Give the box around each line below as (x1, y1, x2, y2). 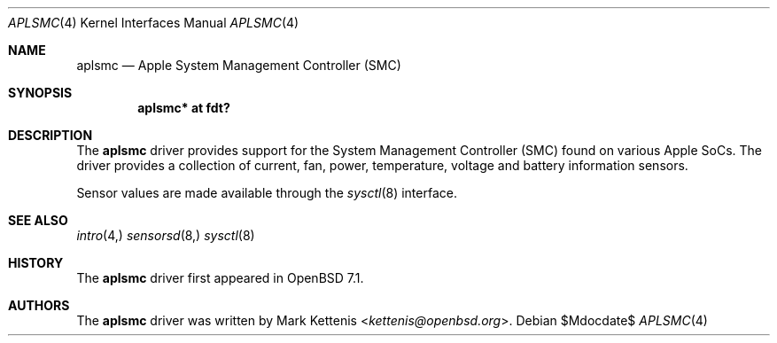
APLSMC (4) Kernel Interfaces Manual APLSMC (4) (8, 15, 299, 30)
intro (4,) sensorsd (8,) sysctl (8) (76, 228, 255, 243)
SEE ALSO (8, 213, 68, 228)
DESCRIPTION (8, 128, 93, 143)
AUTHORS (8, 298, 70, 313)
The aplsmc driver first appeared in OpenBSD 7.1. (76, 270, 364, 285)
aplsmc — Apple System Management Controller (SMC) (76, 58, 401, 73)
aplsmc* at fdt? (137, 100, 230, 115)
